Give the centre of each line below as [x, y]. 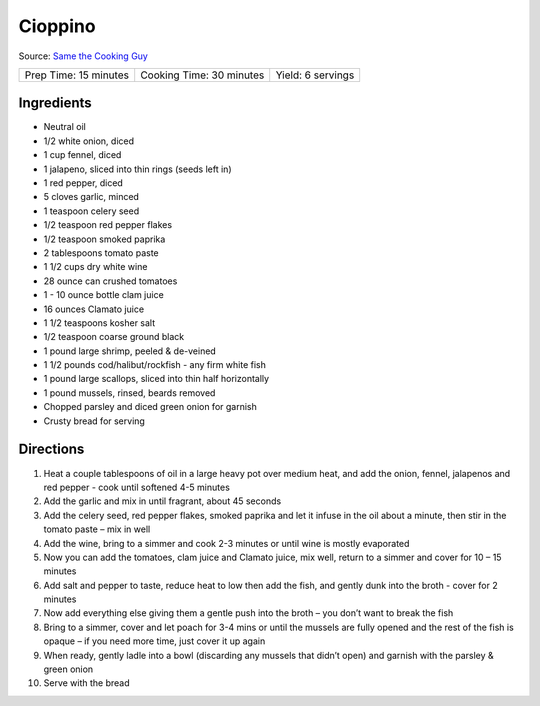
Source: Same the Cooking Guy [83, 56]
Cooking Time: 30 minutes [202, 75]
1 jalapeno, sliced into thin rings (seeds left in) [137, 169]
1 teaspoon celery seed [91, 211]
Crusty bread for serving [94, 421]
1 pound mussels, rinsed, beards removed [129, 392]
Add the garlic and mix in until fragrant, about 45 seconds [162, 501]
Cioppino [57, 26]
